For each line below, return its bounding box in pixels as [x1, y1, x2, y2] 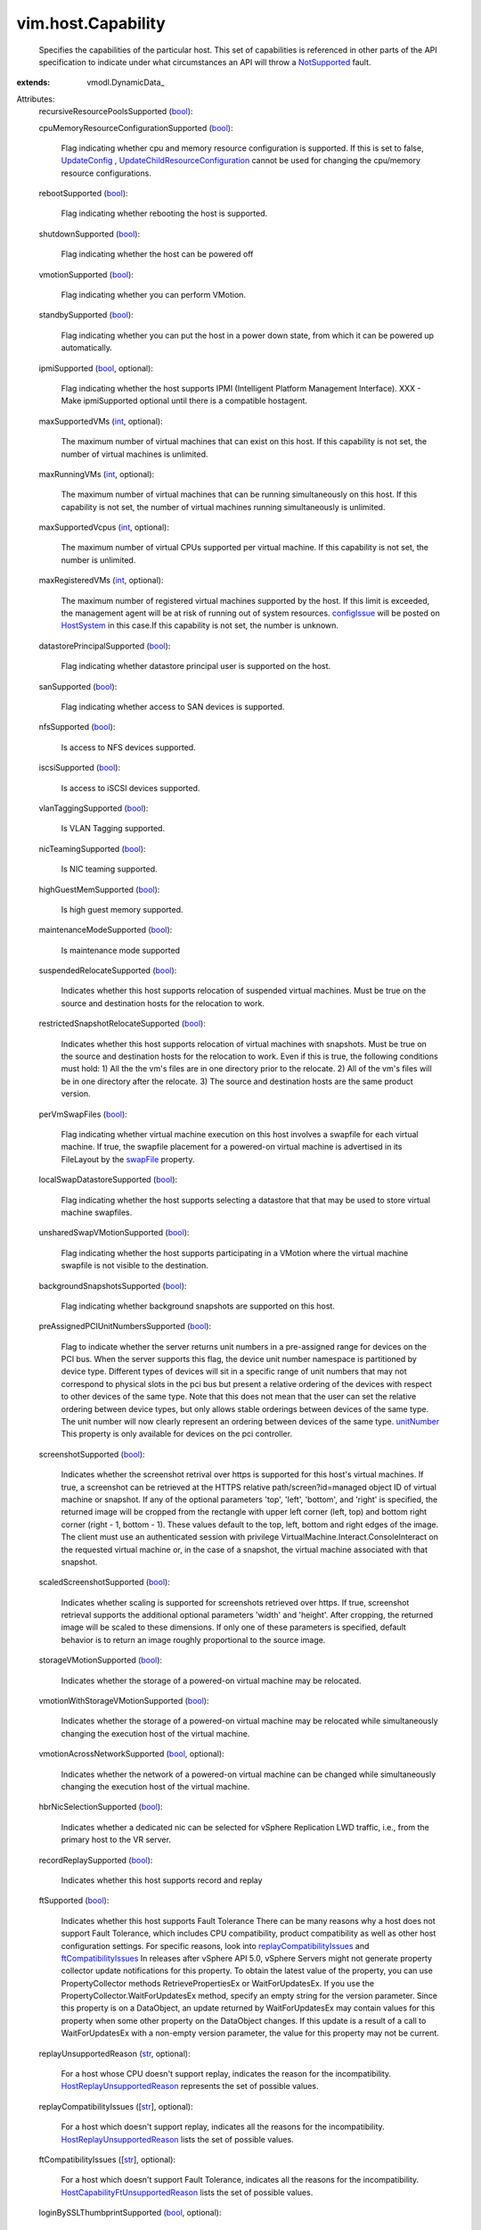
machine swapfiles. [61, 1207, 133, 1218]
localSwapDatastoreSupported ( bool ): [38, 1174, 178, 1185]
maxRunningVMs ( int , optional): [38, 468, 155, 479]
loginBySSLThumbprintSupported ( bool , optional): [38, 2208, 222, 2218]
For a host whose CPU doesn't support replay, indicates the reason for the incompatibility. [61, 2069, 392, 2079]
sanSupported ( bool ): [38, 681, 118, 691]
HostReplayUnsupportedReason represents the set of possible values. [61, 2081, 319, 2092]
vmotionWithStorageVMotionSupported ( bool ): [38, 1696, 209, 1706]
